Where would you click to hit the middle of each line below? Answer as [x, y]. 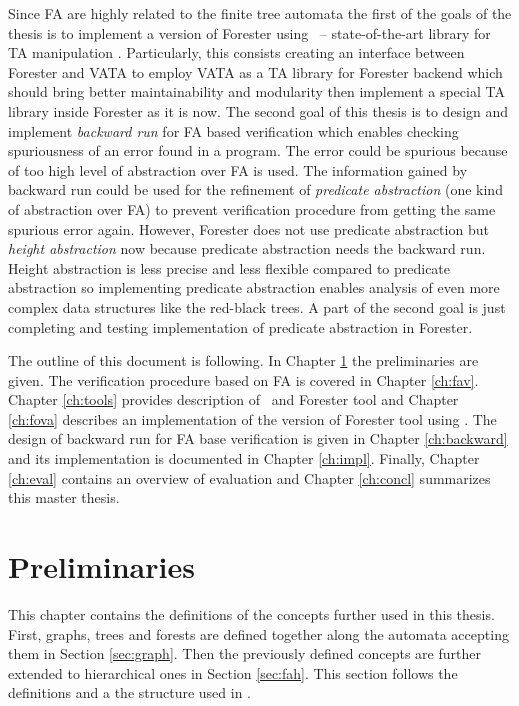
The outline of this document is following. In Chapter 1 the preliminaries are [243, 360]
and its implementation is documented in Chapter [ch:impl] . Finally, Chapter [244, 458]
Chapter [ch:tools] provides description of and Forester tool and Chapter [233, 399]
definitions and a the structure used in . [130, 692]
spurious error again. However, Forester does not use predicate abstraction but [248, 228]
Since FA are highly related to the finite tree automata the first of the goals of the [260, 13]
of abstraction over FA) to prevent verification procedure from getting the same [252, 208]
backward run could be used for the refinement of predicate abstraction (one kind [255, 189]
